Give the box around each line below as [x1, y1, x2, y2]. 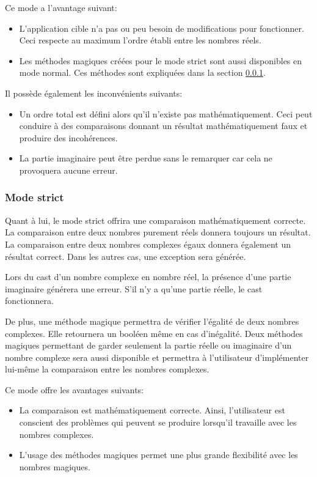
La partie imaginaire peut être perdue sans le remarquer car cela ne [19, 152, 272, 165]
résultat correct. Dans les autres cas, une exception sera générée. [5, 250, 246, 262]
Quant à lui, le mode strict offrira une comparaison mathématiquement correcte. [5, 213, 306, 226]
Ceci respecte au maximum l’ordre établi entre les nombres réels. [19, 34, 261, 46]
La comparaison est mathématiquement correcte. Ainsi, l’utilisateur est [19, 404, 285, 416]
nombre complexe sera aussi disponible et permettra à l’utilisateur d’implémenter [5, 350, 309, 363]
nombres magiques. [19, 460, 90, 473]
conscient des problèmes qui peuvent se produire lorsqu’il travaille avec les [19, 416, 297, 429]
